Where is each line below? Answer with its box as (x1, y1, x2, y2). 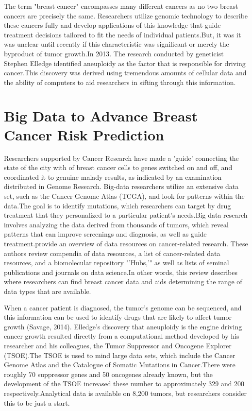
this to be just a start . (4, 397, 70, 408)
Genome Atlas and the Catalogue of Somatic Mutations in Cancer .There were (4, 360, 235, 370)
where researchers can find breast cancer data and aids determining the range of (4, 276, 242, 287)
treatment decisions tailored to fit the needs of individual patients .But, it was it (4, 29, 241, 39)
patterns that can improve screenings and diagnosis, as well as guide (4, 229, 207, 239)
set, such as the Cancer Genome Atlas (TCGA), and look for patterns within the (4, 191, 245, 201)
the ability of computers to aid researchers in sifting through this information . (4, 77, 236, 87)
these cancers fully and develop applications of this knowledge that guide (4, 20, 221, 30)
